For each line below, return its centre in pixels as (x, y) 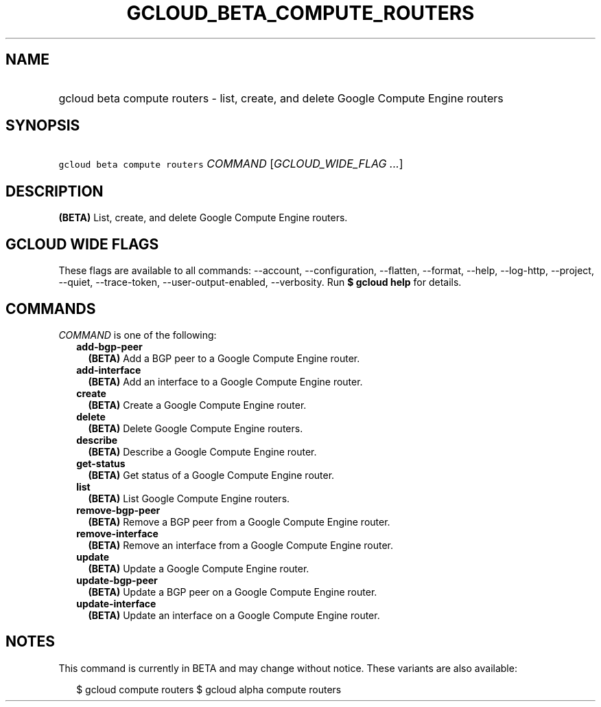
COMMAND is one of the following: (138, 335)
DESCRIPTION (55, 191)
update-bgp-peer (117, 580)
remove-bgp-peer (118, 510)
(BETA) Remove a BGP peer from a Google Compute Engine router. (239, 521)
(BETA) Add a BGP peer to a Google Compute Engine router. (224, 358)
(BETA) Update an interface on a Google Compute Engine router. (234, 615)
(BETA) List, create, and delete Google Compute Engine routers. (203, 218)
